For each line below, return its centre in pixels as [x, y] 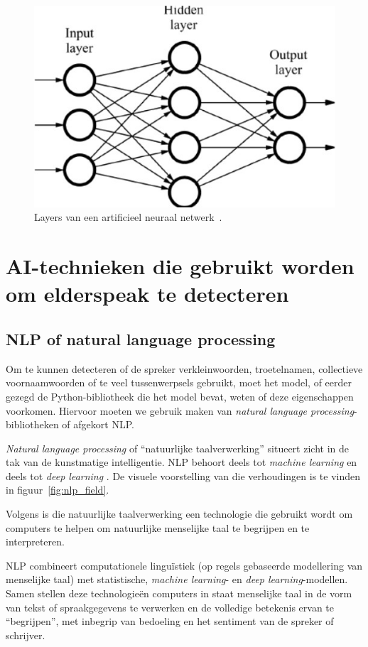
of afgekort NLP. [98, 424]
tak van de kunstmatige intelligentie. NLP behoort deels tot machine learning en [182, 462]
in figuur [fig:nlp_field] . [58, 490]
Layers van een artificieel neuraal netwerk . [128, 217]
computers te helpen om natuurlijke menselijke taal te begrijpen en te [158, 527]
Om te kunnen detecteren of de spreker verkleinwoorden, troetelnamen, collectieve [184, 368]
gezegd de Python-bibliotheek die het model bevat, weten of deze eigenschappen [180, 396]
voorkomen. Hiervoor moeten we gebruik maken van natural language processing [180, 410]
